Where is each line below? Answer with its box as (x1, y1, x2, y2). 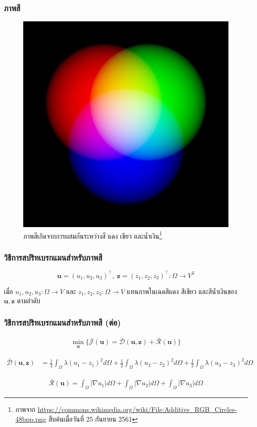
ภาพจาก (15, 404, 36, 414)
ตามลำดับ (17, 296, 41, 306)
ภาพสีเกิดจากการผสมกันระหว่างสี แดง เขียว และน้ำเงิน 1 (23, 229, 162, 241)
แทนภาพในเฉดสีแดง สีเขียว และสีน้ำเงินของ (127, 286, 237, 296)
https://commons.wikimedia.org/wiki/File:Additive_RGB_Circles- (37, 404, 237, 414)
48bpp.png (15, 413, 46, 424)
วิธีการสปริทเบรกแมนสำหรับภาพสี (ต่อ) (4, 316, 121, 328)
